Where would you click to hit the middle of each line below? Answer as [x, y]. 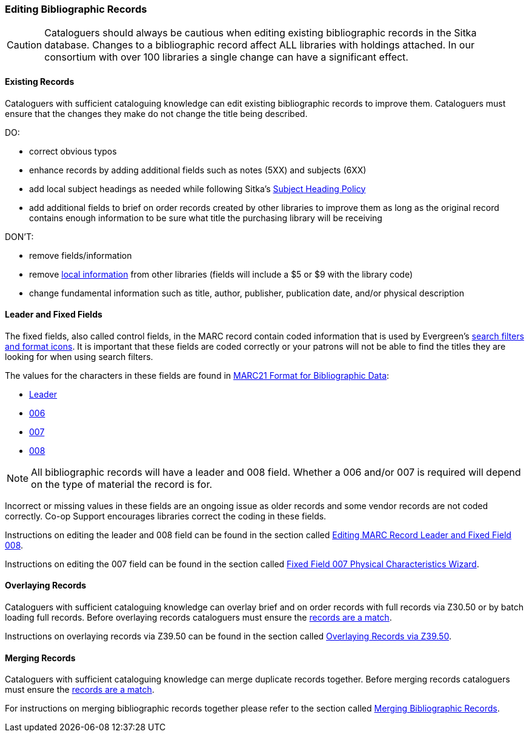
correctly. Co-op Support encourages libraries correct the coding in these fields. [166, 516]
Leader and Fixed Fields [54, 315]
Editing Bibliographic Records [76, 9]
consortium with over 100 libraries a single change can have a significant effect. [226, 57]
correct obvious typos [73, 151]
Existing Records [40, 81]
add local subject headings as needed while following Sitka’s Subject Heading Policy [198, 188]
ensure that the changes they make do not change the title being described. [156, 113]
